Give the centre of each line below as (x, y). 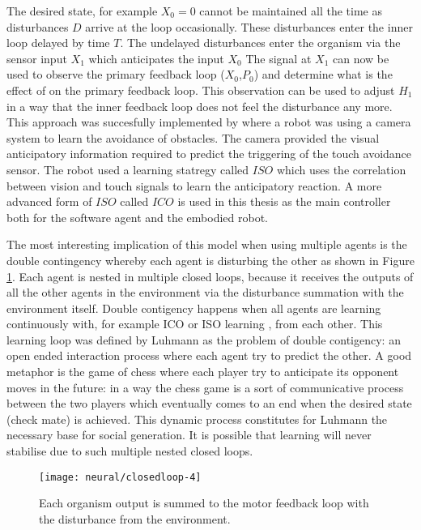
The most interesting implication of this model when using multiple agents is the (207, 244)
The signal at (279, 58)
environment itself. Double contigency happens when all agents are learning (194, 308)
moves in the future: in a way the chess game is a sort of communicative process (205, 387)
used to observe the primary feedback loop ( (116, 74)
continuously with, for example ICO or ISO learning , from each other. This (195, 324)
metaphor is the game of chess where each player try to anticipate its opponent (203, 372)
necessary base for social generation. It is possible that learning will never (189, 435)
